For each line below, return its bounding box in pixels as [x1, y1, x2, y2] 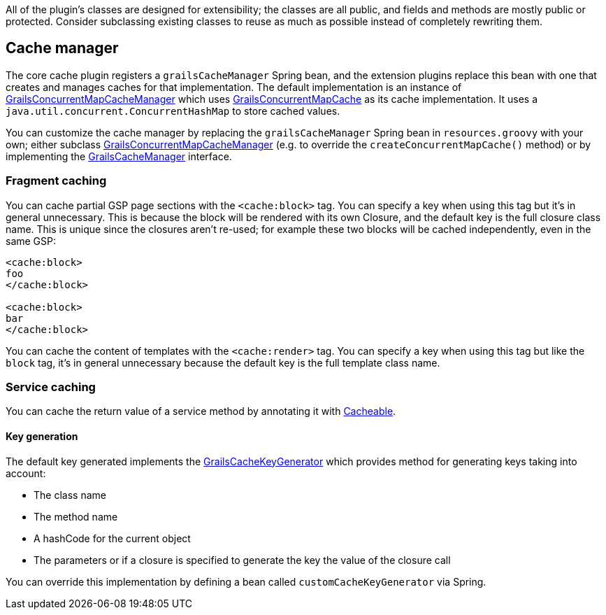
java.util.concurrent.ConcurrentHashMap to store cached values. [6, 104, 340, 117]
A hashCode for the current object [34, 532, 191, 544]
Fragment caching [6, 174, 107, 188]
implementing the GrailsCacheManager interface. [6, 150, 232, 162]
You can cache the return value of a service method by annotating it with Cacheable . [6, 405, 396, 418]
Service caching [6, 379, 96, 394]
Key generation [6, 430, 78, 442]
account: [6, 467, 46, 479]
